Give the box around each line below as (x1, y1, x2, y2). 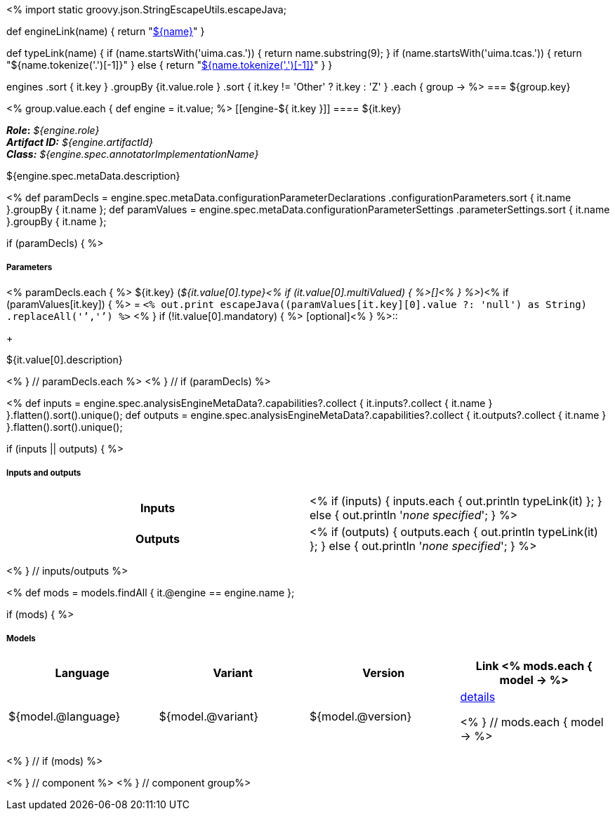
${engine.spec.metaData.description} (6, 170, 180, 182)
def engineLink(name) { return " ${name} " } (6, 25, 205, 37)
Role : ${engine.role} (6, 124, 100, 136)
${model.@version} (310, 709, 412, 724)
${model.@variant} (159, 709, 258, 724)
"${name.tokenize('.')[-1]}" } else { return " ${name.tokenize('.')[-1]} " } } (6, 59, 333, 71)
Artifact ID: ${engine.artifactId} (6, 136, 153, 148)
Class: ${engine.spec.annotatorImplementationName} (6, 148, 259, 160)
